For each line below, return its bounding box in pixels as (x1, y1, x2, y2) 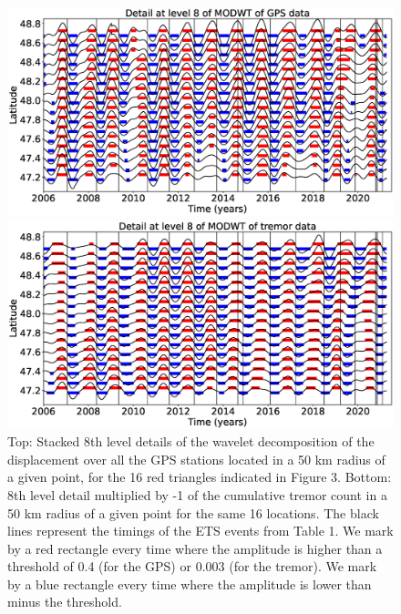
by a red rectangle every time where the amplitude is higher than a (7, 538, 383, 558)
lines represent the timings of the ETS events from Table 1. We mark (7, 521, 394, 540)
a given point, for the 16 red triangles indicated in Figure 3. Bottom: (7, 467, 392, 486)
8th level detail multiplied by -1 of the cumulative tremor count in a (7, 485, 387, 504)
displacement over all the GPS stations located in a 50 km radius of (7, 449, 386, 468)
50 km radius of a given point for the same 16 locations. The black (7, 503, 379, 522)
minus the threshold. (7, 592, 122, 611)
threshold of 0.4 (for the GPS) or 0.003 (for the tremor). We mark (7, 557, 377, 576)
